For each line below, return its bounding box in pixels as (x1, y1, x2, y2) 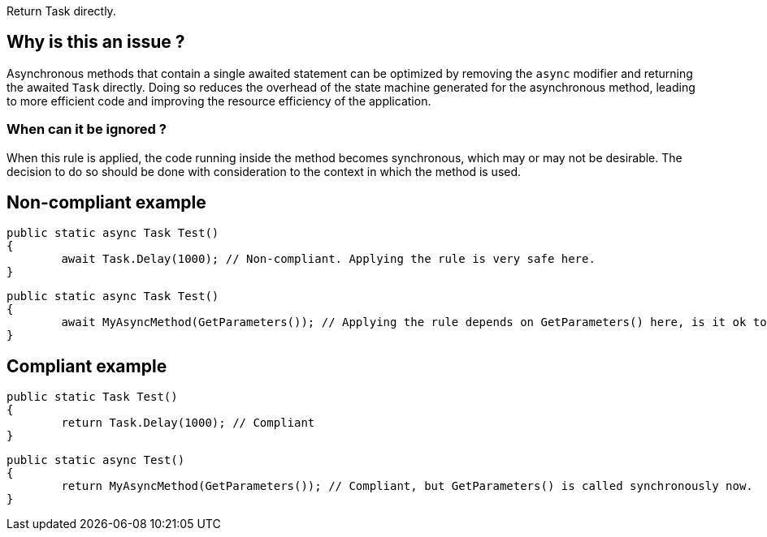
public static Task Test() (6, 390, 178, 404)
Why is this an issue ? (6, 32, 185, 53)
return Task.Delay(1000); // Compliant (61, 416, 315, 430)
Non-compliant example (6, 192, 206, 213)
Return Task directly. (6, 4, 116, 18)
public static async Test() (6, 453, 185, 467)
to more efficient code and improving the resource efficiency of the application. (6, 93, 431, 108)
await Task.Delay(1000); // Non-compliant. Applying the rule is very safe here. (61, 252, 596, 266)
